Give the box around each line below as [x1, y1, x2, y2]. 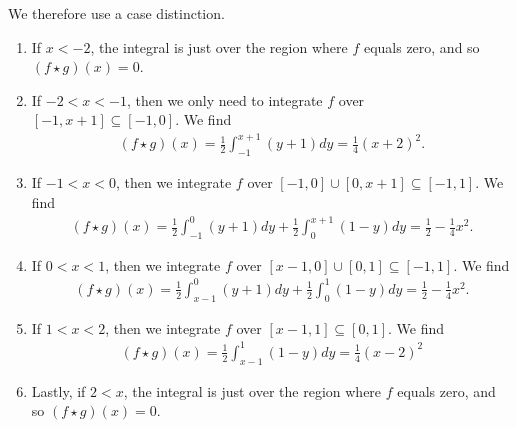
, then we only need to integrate [126, 89, 323, 110]
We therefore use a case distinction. [8, 3, 225, 23]
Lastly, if [31, 380, 86, 401]
